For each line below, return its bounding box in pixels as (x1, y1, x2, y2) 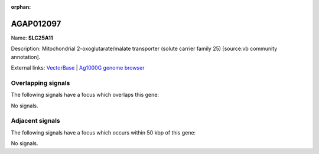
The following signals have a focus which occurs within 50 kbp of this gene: (11, 129, 196, 136)
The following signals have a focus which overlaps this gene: (11, 91, 159, 99)
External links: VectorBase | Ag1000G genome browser (11, 64, 145, 71)
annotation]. (11, 53, 41, 60)
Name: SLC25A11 (11, 34, 53, 41)
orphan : (11, 4, 31, 10)
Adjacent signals (11, 117, 60, 125)
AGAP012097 (11, 18, 61, 29)
